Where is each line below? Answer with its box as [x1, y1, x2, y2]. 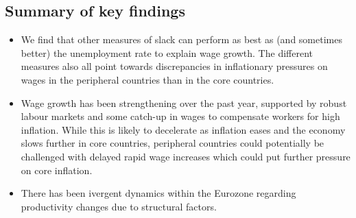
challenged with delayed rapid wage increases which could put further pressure [21, 149, 351, 163]
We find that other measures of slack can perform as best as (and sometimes [21, 32, 342, 47]
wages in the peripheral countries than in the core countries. [21, 72, 274, 86]
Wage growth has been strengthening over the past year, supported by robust [21, 95, 347, 110]
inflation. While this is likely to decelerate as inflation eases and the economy [21, 122, 346, 136]
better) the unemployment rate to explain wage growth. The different [21, 45, 313, 60]
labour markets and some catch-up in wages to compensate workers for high [21, 109, 340, 123]
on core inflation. [21, 162, 93, 177]
